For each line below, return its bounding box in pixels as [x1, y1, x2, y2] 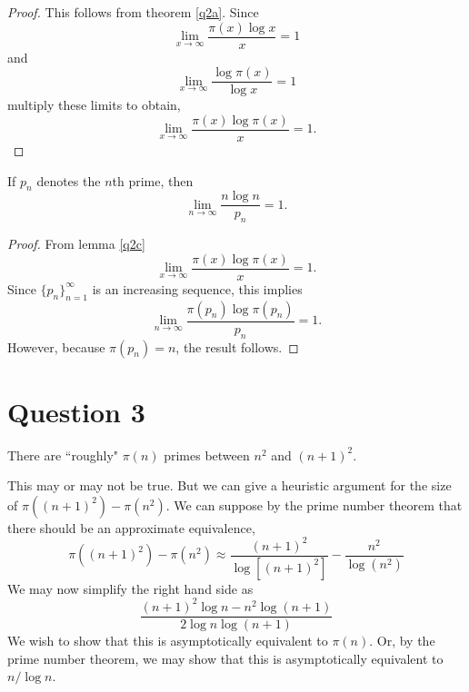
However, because [7, 337, 105, 356]
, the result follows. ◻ [175, 337, 299, 356]
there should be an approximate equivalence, [7, 518, 255, 537]
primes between [164, 445, 250, 464]
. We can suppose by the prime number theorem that [165, 495, 463, 514]
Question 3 [7, 392, 145, 430]
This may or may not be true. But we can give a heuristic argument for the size [7, 476, 452, 495]
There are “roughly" [7, 445, 119, 464]
